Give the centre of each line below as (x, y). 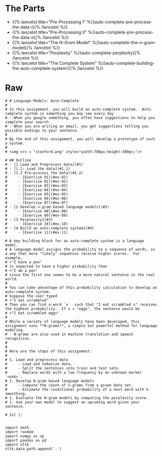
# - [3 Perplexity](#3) (29, 220)
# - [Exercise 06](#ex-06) (37, 198)
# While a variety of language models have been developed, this (72, 321)
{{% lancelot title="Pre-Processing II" (49, 32)
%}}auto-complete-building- (126, 63)
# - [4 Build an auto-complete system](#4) (50, 228)
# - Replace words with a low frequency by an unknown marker (73, 372)
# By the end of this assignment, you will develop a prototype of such (80, 139)
